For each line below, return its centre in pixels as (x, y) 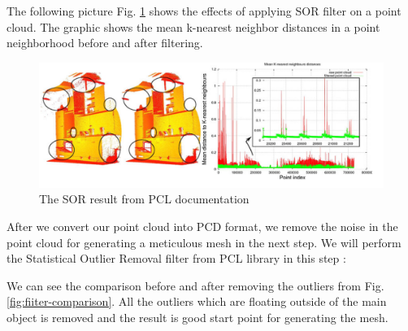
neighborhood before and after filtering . (105, 43)
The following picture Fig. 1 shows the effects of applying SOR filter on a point (204, 11)
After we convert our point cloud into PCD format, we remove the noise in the (202, 226)
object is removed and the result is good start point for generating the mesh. (197, 317)
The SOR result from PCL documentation (144, 199)
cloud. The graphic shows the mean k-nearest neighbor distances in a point (193, 26)
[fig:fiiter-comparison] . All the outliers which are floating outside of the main (197, 301)
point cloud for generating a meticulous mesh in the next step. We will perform (204, 242)
